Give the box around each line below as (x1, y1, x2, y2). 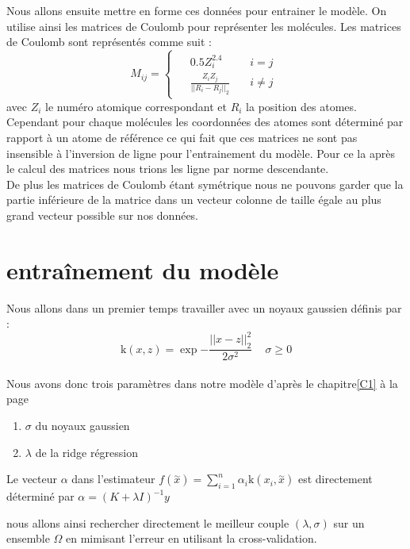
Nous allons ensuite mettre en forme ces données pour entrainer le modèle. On (6, 2, 387, 18)
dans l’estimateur (71, 470, 155, 487)
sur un (333, 514, 365, 531)
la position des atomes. (246, 98, 357, 114)
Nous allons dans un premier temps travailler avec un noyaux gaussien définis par (6, 299, 402, 316)
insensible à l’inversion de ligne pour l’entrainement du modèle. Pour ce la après (6, 144, 395, 161)
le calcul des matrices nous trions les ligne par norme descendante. (6, 160, 329, 177)
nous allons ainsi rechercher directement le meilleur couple (6, 514, 289, 531)
